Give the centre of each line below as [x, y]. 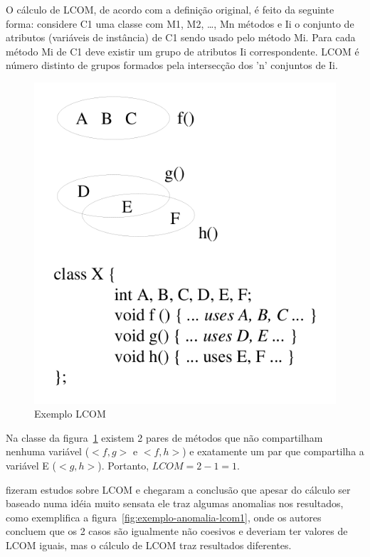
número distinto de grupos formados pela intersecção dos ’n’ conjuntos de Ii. [172, 65]
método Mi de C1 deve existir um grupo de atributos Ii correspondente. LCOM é [183, 51]
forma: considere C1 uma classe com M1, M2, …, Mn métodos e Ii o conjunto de [180, 23]
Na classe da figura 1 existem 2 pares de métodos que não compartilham [164, 437]
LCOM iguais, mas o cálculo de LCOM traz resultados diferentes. [149, 545]
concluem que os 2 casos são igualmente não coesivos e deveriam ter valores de [177, 531]
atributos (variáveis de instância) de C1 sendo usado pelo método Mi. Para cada [181, 37]
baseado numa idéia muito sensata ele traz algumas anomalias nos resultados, [175, 503]
